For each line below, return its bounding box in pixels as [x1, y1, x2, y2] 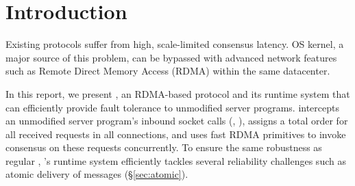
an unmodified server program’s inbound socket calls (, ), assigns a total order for [5, 114, 348, 128]
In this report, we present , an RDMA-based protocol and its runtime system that [5, 86, 350, 101]
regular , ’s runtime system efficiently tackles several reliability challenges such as [5, 153, 346, 168]
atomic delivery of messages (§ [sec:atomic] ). [5, 167, 188, 181]
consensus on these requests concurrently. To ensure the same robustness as [5, 140, 322, 155]
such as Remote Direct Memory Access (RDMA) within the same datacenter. [5, 64, 330, 78]
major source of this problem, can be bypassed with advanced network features [5, 50, 337, 64]
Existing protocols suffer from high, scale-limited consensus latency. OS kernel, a [5, 37, 344, 51]
